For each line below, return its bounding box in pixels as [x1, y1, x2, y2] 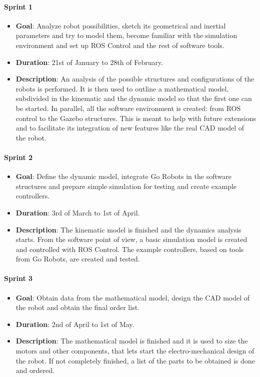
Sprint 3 [4, 273, 33, 283]
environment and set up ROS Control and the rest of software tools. [15, 39, 224, 50]
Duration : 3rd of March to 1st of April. [15, 207, 140, 217]
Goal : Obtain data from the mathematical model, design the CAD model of [15, 292, 250, 302]
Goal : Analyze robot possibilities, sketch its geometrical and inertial [15, 20, 226, 30]
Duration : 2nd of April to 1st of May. [15, 318, 134, 329]
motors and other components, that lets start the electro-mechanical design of [15, 345, 254, 356]
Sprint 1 [4, 1, 33, 11]
